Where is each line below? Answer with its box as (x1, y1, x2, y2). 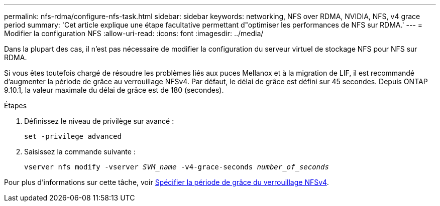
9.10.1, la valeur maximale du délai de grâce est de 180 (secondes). (4, 86, 224, 94)
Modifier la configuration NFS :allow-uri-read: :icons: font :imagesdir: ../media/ (4, 29, 264, 38)
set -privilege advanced (24, 132, 122, 140)
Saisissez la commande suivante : (24, 147, 136, 156)
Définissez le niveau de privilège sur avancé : (24, 117, 174, 125)
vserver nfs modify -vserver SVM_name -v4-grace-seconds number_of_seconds (24, 163, 329, 171)
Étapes (4, 101, 27, 110)
